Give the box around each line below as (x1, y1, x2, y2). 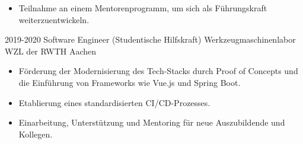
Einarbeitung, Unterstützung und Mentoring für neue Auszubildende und (18, 116, 285, 129)
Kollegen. (18, 127, 53, 140)
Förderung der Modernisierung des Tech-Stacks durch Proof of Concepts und (18, 65, 298, 77)
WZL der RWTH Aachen (5, 44, 97, 57)
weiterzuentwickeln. (18, 13, 90, 25)
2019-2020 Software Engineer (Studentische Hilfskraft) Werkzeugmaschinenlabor (5, 33, 296, 46)
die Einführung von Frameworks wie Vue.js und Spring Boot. (18, 76, 241, 88)
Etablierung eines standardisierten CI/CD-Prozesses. (18, 96, 210, 108)
